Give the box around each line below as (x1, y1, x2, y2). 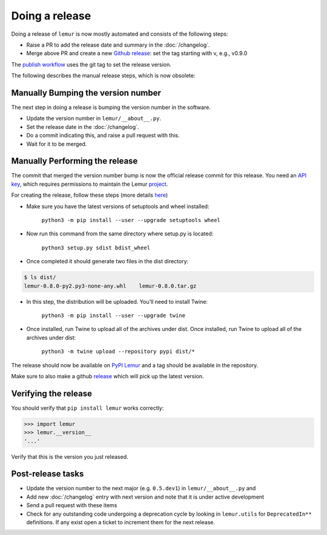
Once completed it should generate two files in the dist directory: (26, 258, 189, 265)
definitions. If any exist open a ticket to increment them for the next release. (26, 519, 215, 526)
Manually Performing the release (11, 156, 138, 166)
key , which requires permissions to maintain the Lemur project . (11, 180, 168, 188)
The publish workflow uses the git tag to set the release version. (11, 61, 172, 68)
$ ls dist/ (24, 274, 56, 281)
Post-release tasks (11, 469, 84, 479)
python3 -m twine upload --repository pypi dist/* (41, 348, 195, 355)
